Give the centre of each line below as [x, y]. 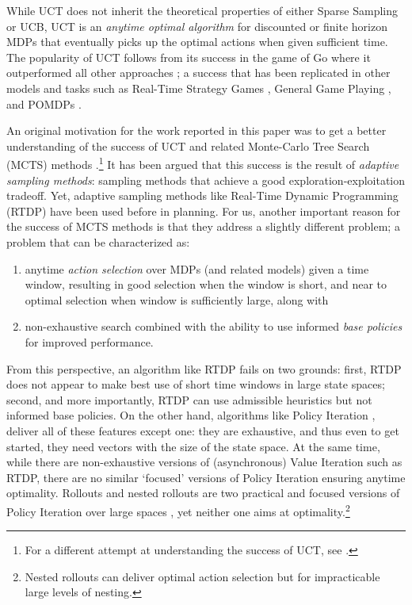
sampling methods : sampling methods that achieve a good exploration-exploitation [206, 180]
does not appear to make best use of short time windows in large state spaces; [196, 384]
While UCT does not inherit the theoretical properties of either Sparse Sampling [202, 10]
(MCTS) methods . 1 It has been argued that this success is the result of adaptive [203, 163]
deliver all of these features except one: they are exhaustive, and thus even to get [203, 430]
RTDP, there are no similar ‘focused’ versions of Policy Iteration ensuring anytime [206, 477]
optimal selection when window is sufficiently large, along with [177, 299]
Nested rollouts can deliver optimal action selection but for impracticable [202, 576]
